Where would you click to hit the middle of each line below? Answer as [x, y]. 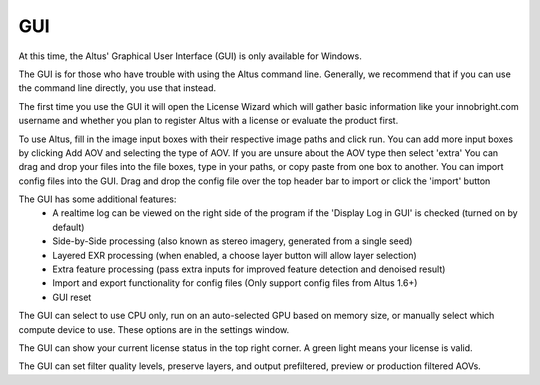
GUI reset [72, 297]
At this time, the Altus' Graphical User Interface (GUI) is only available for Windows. [190, 56]
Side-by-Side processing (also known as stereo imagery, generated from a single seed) [232, 241]
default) [68, 227]
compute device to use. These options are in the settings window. [154, 329]
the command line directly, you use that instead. [117, 88]
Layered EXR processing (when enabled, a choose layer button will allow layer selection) [234, 255]
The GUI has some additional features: [97, 199]
